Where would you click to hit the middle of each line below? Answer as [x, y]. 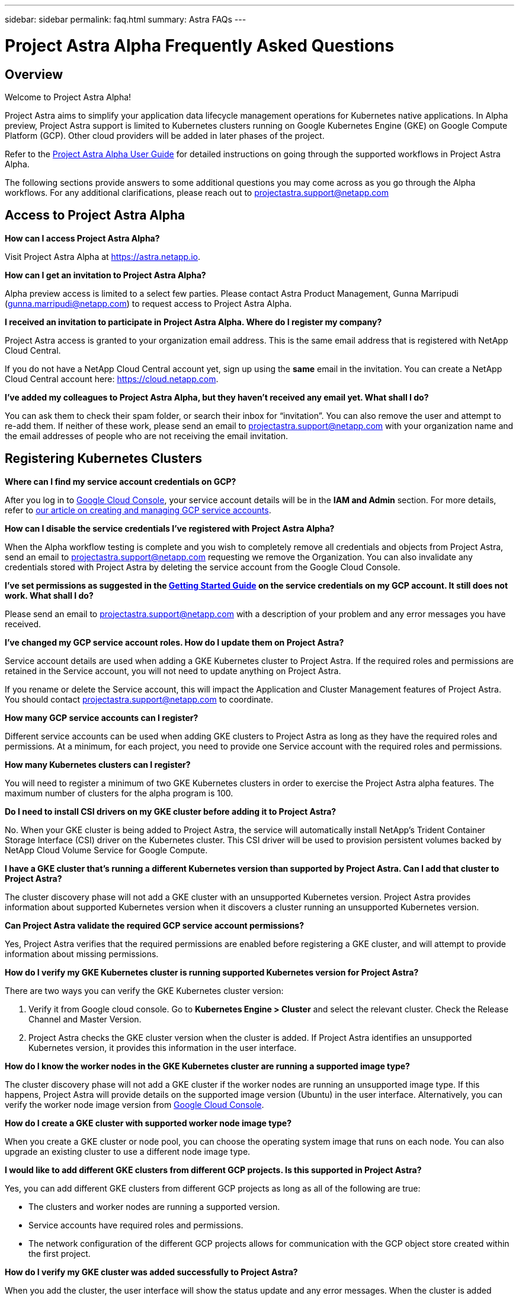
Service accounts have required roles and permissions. [136, 1225]
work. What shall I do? [49, 595]
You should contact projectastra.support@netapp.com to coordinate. [139, 699]
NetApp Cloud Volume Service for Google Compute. [106, 850]
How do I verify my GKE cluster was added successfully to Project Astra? [151, 1272]
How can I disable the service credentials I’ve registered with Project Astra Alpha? [170, 528]
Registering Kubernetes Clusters [104, 459]
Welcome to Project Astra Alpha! [68, 97]
